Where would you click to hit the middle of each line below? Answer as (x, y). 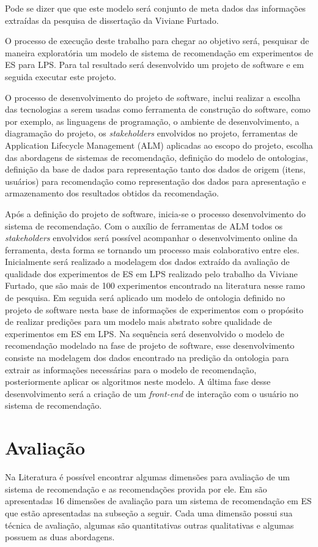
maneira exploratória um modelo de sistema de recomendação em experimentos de (159, 52)
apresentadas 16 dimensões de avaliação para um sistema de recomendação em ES (158, 501)
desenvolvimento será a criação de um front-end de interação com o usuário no (152, 393)
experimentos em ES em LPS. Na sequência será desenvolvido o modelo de (145, 333)
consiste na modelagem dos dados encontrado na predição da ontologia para (147, 358)
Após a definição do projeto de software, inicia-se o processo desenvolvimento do (155, 213)
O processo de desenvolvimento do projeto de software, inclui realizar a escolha (153, 97)
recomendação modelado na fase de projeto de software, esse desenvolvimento (150, 345)
